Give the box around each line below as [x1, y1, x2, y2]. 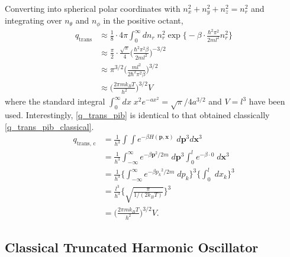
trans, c [76, 141, 96, 147]
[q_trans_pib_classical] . [5, 120, 94, 132]
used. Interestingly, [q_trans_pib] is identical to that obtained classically [5, 109, 270, 121]
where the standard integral [5, 95, 105, 108]
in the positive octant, [103, 14, 183, 27]
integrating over [5, 14, 62, 27]
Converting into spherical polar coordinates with [5, 2, 181, 14]
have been [249, 95, 285, 108]
